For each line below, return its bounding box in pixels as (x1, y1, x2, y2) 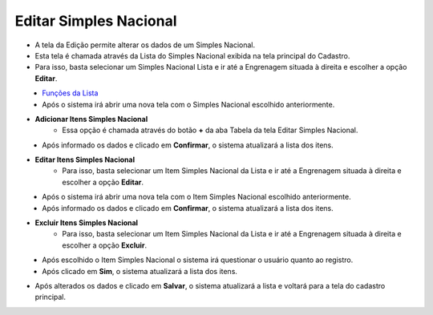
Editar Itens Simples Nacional (34, 155, 136, 164)
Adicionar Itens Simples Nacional (34, 114, 148, 123)
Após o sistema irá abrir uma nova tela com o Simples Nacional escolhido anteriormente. (42, 99, 335, 109)
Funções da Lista (42, 88, 99, 98)
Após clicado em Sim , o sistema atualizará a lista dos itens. (42, 266, 238, 276)
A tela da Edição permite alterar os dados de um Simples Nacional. (34, 40, 256, 50)
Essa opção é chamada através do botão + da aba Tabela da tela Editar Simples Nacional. (62, 125, 358, 135)
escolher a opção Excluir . (62, 240, 148, 250)
